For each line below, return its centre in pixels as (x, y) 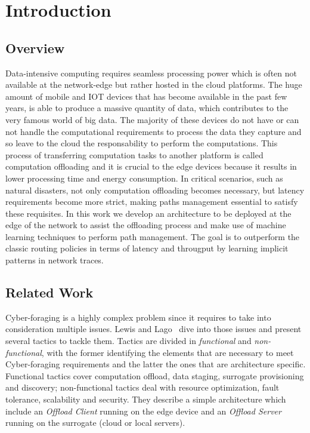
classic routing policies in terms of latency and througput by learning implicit (147, 248)
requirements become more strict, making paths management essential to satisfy (152, 202)
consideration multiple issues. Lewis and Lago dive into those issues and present (154, 329)
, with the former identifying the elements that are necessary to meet (168, 352)
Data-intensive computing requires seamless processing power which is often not (151, 73)
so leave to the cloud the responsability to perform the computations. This (142, 143)
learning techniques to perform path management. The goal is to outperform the (153, 236)
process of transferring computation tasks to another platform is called (134, 154)
